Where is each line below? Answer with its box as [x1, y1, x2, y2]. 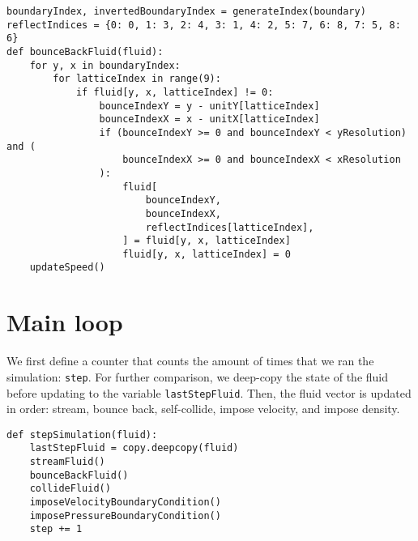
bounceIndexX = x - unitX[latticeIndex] [99, 113, 320, 126]
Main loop [6, 305, 123, 339]
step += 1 [29, 523, 83, 535]
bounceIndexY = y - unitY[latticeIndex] [99, 100, 320, 112]
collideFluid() [29, 483, 111, 495]
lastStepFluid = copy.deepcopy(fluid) [29, 442, 239, 454]
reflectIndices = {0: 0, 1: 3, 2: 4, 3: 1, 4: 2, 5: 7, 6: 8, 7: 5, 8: [6, 19, 401, 31]
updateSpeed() [29, 262, 105, 274]
